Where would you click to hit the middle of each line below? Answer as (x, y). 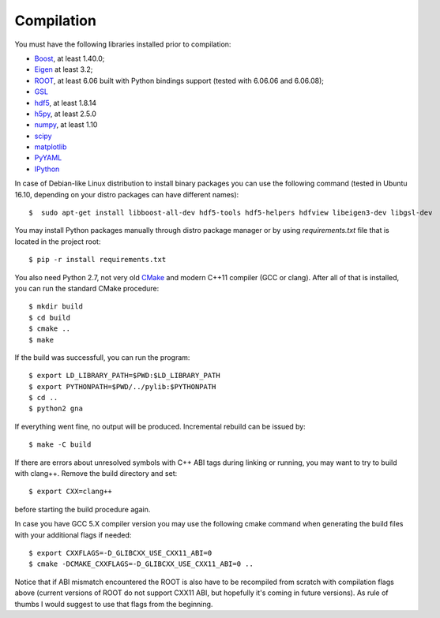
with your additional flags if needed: (73, 535)
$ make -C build (60, 445)
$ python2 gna (56, 409)
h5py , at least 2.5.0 (65, 114)
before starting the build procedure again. (83, 509)
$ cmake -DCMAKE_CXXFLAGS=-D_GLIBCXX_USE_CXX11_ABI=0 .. (141, 564)
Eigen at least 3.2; (64, 69)
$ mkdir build (56, 307)
